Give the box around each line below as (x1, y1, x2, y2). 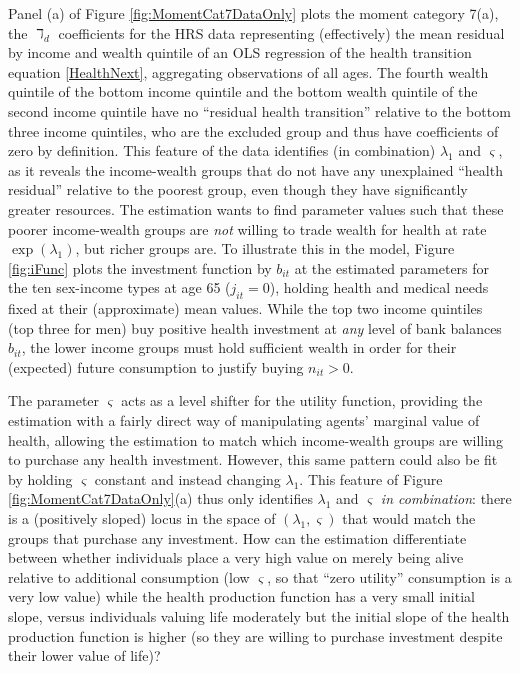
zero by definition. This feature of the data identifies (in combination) (8, 140, 436, 161)
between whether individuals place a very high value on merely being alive (8, 547, 464, 568)
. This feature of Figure (299, 468, 443, 489)
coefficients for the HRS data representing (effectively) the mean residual (58, 22, 505, 43)
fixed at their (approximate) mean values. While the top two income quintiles (8, 298, 483, 319)
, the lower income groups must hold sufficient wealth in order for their (21, 337, 457, 358)
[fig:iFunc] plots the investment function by (8, 257, 272, 278)
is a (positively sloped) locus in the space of (8, 508, 276, 529)
